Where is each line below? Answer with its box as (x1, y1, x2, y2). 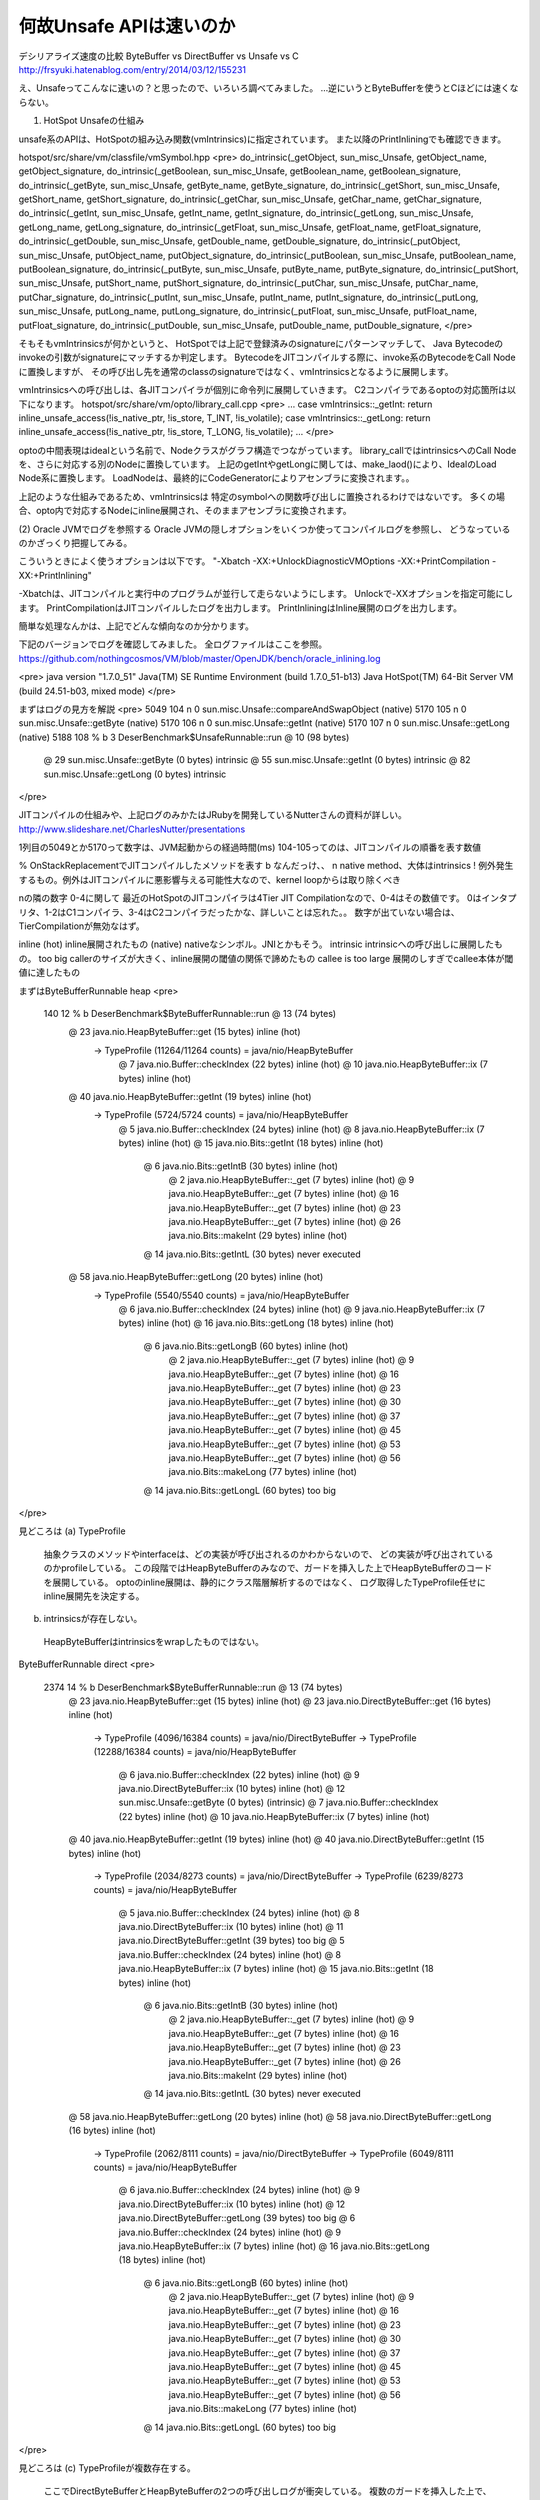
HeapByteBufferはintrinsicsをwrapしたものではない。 (43, 1635, 264, 1647)
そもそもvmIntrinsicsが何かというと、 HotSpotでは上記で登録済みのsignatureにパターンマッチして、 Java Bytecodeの (18, 337, 504, 349)
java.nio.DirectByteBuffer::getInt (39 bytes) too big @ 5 (118, 1935, 345, 1947)
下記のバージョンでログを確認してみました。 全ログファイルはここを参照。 (18, 638, 328, 650)
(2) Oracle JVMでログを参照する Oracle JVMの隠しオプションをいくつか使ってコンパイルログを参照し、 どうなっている (18, 523, 511, 535)
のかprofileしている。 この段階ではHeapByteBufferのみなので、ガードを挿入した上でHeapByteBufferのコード (43, 1562, 493, 1574)
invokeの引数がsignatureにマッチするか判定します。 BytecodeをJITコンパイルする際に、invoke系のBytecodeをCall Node (18, 351, 516, 364)
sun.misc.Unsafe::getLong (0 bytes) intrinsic (43, 768, 227, 780)
